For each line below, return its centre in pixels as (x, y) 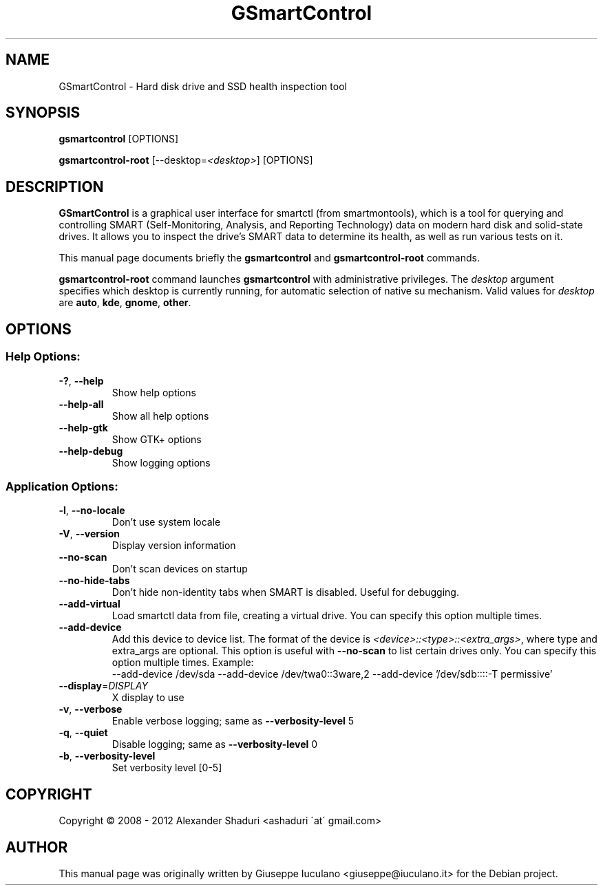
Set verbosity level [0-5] (167, 768)
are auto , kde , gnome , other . (125, 303)
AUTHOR (37, 847)
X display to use (148, 698)
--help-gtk (83, 427)
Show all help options (160, 416)
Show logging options (161, 462)
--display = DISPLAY (103, 686)
